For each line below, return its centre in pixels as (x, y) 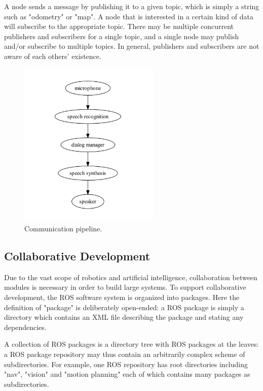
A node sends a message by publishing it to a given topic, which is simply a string (132, 6)
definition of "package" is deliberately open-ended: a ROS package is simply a (124, 307)
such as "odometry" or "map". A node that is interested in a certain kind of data (129, 16)
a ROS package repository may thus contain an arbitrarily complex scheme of (125, 354)
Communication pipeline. (63, 228)
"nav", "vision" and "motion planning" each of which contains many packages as (127, 374)
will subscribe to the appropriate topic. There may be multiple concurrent (119, 26)
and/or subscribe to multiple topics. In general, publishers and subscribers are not (132, 46)
